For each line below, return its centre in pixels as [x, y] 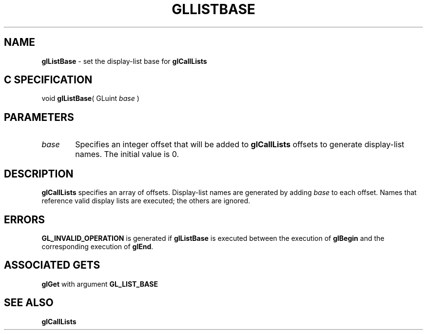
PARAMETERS [39, 117]
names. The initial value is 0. [127, 154]
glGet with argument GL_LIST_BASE [100, 284]
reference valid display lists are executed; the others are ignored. [146, 201]
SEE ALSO [29, 303]
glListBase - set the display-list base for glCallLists [124, 61]
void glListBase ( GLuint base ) [90, 98]
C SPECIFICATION [48, 80]
